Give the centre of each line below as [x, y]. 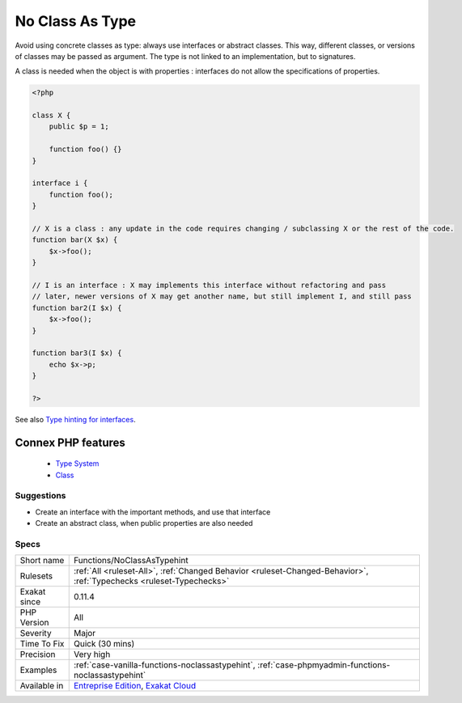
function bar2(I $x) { [77, 308]
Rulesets [36, 576]
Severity [36, 633]
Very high [92, 654]
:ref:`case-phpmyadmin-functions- [324, 665]
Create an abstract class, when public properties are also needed [144, 523]
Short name [42, 561]
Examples [38, 670]
